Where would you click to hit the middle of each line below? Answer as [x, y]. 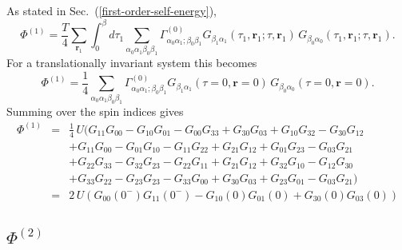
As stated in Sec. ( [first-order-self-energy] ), [111, 10]
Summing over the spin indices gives [95, 111]
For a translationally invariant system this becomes [132, 63]
